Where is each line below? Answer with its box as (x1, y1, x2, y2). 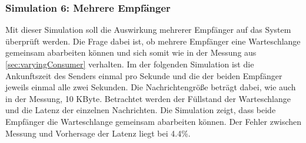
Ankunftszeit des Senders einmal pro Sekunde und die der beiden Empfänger (5, 69, 282, 81)
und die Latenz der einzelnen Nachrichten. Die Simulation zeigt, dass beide (5, 104, 276, 116)
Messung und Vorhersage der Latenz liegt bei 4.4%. (5, 127, 191, 139)
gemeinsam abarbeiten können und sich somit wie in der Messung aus (5, 46, 257, 59)
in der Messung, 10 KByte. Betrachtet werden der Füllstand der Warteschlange (5, 92, 291, 104)
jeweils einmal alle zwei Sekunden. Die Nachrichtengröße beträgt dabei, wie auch (5, 81, 296, 93)
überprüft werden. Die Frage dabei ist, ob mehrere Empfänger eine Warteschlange (5, 35, 301, 47)
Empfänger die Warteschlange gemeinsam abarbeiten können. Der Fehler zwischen (5, 115, 302, 127)
